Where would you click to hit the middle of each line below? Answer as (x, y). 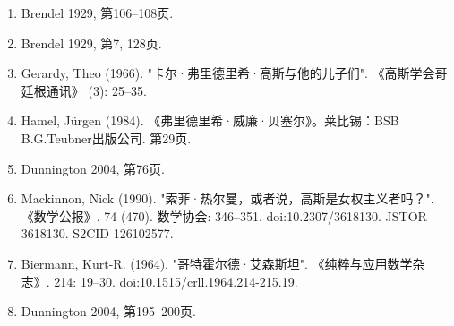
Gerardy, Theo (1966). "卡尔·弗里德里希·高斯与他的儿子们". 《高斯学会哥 (234, 73)
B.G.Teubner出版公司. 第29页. (106, 137)
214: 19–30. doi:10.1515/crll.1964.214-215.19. (176, 281)
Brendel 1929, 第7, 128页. (91, 43)
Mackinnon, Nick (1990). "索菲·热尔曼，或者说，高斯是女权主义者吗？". (227, 198)
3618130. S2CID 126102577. (97, 233)
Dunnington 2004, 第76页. (93, 168)
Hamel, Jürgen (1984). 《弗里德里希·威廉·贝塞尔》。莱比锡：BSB (210, 120)
